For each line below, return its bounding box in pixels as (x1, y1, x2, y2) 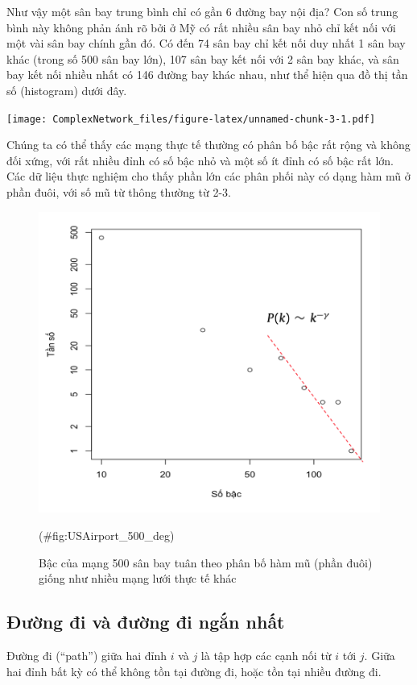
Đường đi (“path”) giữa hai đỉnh (6, 647, 167, 664)
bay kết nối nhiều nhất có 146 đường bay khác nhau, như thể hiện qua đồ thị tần (6, 66, 408, 83)
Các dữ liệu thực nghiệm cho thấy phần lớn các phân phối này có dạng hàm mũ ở (6, 168, 411, 185)
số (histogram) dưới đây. (6, 81, 127, 98)
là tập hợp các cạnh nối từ (200, 647, 332, 664)
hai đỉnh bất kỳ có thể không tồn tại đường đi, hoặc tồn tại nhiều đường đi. (6, 662, 382, 679)
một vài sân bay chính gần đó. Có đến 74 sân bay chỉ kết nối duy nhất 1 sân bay (6, 35, 406, 52)
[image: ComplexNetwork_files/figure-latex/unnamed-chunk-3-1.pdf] (6, 113, 376, 125)
